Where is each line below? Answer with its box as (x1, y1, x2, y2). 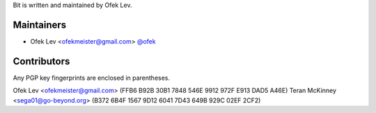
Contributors (13, 55, 70, 67)
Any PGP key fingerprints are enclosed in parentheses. (13, 73, 171, 82)
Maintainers (13, 19, 67, 31)
